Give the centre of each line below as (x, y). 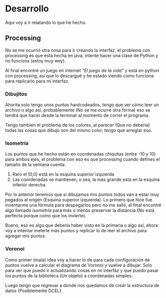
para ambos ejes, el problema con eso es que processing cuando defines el (83, 159)
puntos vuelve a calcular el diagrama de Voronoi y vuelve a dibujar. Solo (79, 265)
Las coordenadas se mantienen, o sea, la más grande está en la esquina (86, 179)
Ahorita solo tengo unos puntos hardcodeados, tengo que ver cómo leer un (82, 105)
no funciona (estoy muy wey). (35, 61)
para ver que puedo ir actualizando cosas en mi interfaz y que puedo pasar (82, 270)
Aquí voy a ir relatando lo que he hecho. (46, 22)
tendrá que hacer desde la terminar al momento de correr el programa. (77, 116)
